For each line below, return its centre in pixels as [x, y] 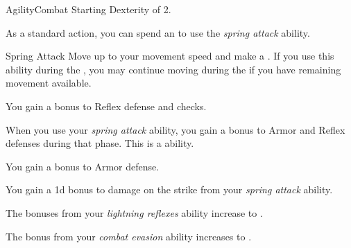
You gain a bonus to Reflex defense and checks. [106, 106]
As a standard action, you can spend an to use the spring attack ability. [158, 32]
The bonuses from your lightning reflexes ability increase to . [134, 212]
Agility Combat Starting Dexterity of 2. [88, 9]
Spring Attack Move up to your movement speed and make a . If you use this [170, 56]
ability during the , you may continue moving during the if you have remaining [173, 69]
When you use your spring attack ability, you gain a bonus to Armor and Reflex [175, 129]
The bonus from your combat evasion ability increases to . [129, 236]
